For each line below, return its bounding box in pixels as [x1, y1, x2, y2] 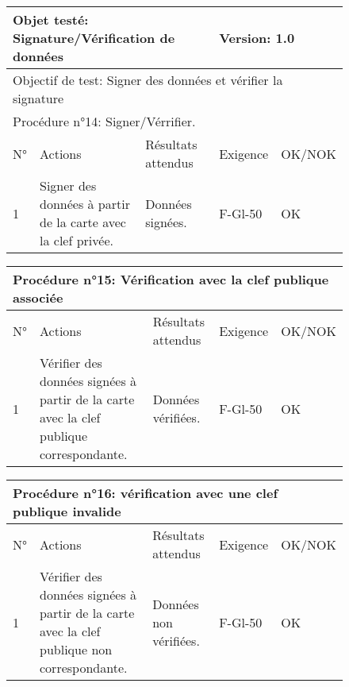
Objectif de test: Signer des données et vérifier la [13, 71, 283, 89]
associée [13, 288, 63, 307]
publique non [40, 640, 113, 658]
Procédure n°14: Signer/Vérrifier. [13, 112, 196, 130]
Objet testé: [13, 10, 89, 29]
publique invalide [13, 502, 121, 520]
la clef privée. [40, 231, 113, 249]
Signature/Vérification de [13, 29, 175, 47]
